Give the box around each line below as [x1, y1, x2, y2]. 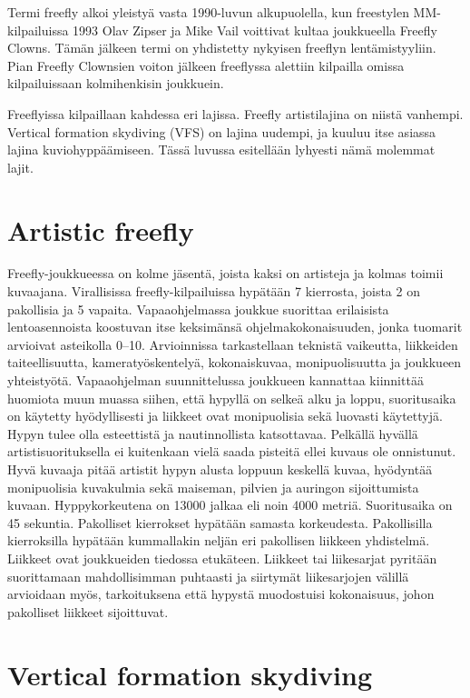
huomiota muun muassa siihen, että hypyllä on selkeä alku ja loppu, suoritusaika [7, 388, 456, 407]
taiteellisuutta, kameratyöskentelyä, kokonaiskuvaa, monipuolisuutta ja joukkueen [7, 353, 462, 372]
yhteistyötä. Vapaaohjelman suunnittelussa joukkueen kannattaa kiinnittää [7, 371, 424, 390]
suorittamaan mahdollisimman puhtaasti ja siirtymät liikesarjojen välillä [7, 566, 409, 585]
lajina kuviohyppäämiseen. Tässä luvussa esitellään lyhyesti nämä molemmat [7, 140, 436, 159]
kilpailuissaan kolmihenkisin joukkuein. [7, 74, 224, 93]
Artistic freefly [7, 211, 194, 248]
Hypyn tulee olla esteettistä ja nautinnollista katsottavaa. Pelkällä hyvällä [7, 424, 418, 443]
